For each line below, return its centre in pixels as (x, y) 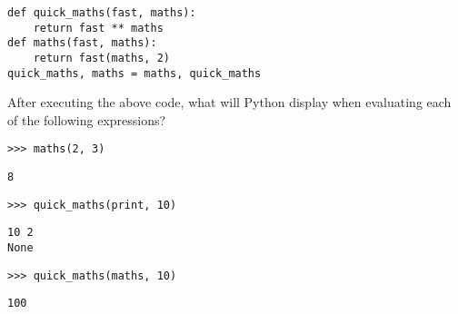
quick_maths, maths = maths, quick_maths (134, 73)
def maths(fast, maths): (82, 43)
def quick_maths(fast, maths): (102, 13)
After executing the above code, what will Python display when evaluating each (229, 102)
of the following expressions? (87, 119)
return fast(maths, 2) (101, 58)
